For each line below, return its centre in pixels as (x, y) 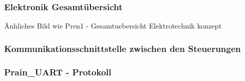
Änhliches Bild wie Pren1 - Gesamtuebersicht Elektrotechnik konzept (113, 26)
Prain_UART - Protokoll (58, 72)
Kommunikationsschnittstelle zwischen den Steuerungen (122, 48)
